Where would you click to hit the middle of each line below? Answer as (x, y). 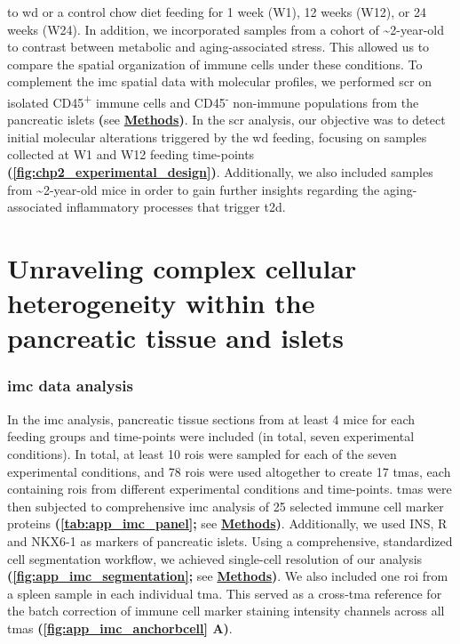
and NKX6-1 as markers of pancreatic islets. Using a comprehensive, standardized (230, 540)
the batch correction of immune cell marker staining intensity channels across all (226, 611)
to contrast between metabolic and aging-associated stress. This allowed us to (218, 47)
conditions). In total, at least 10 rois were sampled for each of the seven (202, 453)
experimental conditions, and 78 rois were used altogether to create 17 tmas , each (229, 471)
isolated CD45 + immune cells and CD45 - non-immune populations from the (213, 101)
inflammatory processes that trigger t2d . (176, 207)
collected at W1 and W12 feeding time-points (131, 154)
